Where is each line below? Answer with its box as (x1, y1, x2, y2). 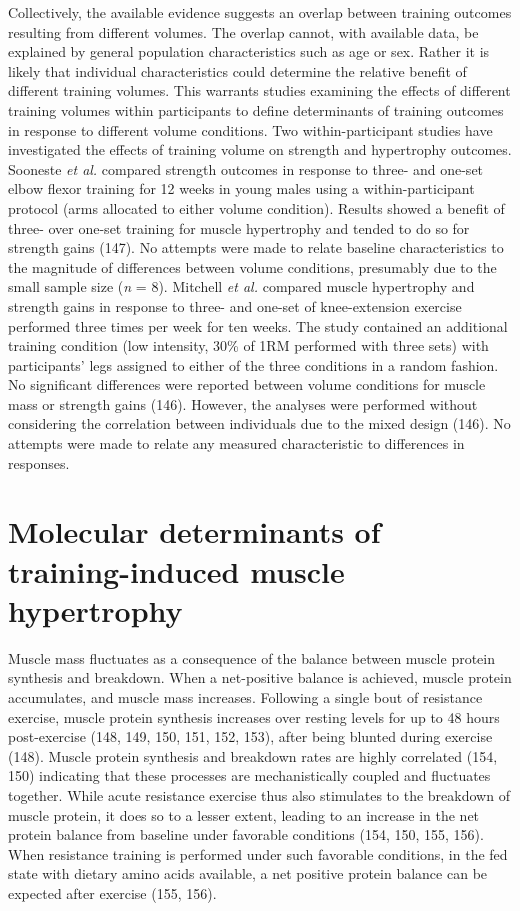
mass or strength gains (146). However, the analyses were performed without (8, 393, 478, 414)
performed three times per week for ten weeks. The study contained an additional (8, 315, 508, 336)
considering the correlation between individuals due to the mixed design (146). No (8, 413, 511, 434)
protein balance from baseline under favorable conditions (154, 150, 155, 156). (8, 824, 484, 845)
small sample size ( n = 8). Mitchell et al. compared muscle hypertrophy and (8, 276, 475, 297)
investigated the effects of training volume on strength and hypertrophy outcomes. (8, 139, 512, 160)
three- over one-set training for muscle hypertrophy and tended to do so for (8, 217, 470, 238)
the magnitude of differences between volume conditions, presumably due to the (8, 256, 497, 277)
